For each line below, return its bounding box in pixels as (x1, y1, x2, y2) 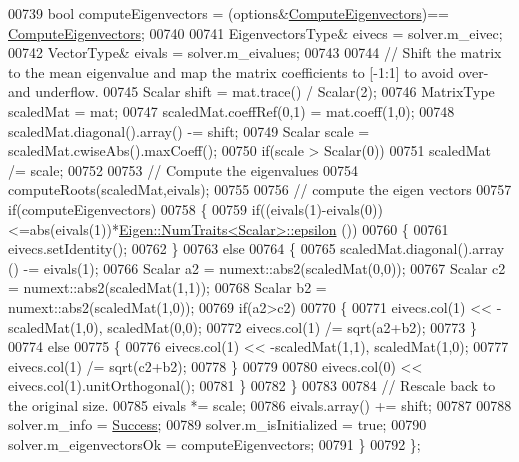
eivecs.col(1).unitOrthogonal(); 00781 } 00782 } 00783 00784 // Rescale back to (8, 375, 496, 396)
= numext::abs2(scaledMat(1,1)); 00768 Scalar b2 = (8, 277, 327, 298)
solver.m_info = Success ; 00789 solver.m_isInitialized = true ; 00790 (8, 414, 427, 435)
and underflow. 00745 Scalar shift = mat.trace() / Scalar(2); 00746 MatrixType (8, 81, 495, 102)
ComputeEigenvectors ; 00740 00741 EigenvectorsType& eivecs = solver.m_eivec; (8, 22, 503, 43)
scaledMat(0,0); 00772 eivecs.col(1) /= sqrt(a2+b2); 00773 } (107, 316, 477, 337)
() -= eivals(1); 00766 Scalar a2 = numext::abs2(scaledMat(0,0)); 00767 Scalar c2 (8, 257, 506, 278)
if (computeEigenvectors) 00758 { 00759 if (8, 198, 260, 219)
